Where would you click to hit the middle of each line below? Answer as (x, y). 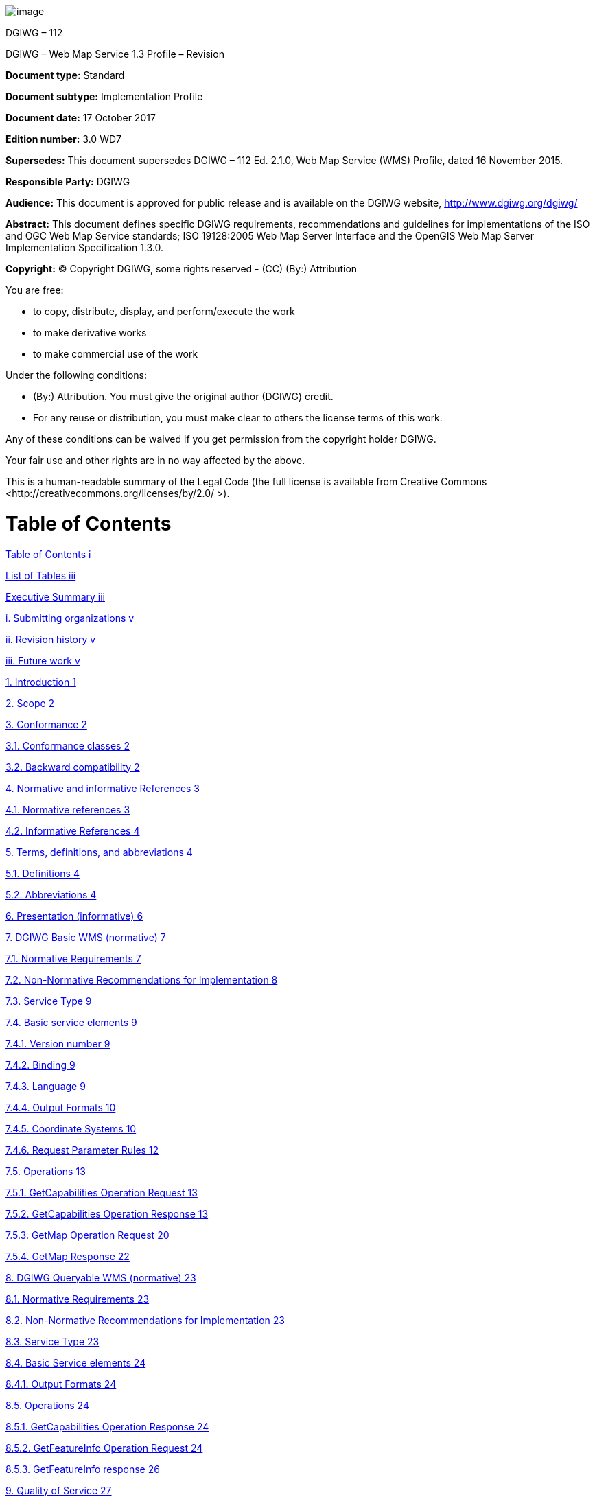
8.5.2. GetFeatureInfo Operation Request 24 (104, 1448)
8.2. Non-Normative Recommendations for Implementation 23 (145, 1320)
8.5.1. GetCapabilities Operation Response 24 (107, 1426)
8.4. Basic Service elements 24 (76, 1362)
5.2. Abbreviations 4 (51, 894)
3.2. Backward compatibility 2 (73, 767)
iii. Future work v (43, 660)
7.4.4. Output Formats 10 (61, 1107)
